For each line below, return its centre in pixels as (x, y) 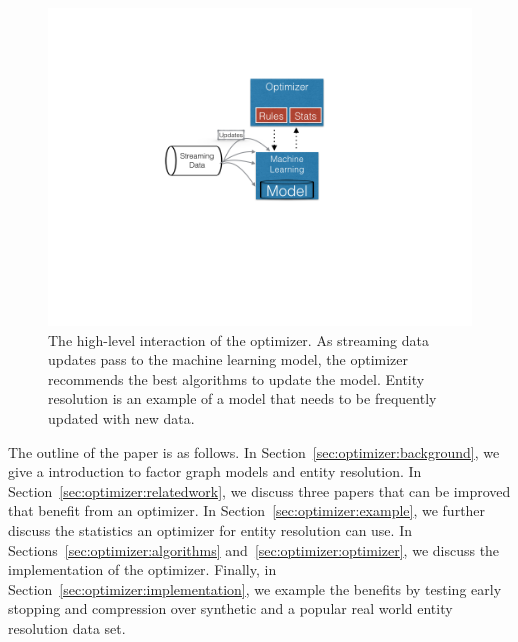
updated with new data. (121, 417)
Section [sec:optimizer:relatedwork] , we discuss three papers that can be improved (259, 490)
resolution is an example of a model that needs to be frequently (242, 398)
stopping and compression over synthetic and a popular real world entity (230, 608)
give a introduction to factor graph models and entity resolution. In (215, 471)
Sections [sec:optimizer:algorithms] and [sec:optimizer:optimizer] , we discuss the (254, 549)
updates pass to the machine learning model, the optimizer (228, 359)
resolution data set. (67, 627)
